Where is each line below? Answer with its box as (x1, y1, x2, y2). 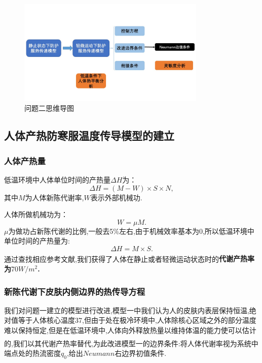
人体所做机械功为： (4, 209, 68, 220)
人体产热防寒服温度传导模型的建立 (4, 128, 174, 143)
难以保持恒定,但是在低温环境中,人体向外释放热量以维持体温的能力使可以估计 (4, 325, 256, 336)
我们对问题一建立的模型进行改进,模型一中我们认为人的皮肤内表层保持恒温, (4, 305, 249, 315)
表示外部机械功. (90, 192, 142, 202)
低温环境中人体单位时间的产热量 (4, 174, 110, 185)
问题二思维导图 (24, 103, 74, 113)
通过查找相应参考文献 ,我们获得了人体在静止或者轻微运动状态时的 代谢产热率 (4, 253, 254, 264)
